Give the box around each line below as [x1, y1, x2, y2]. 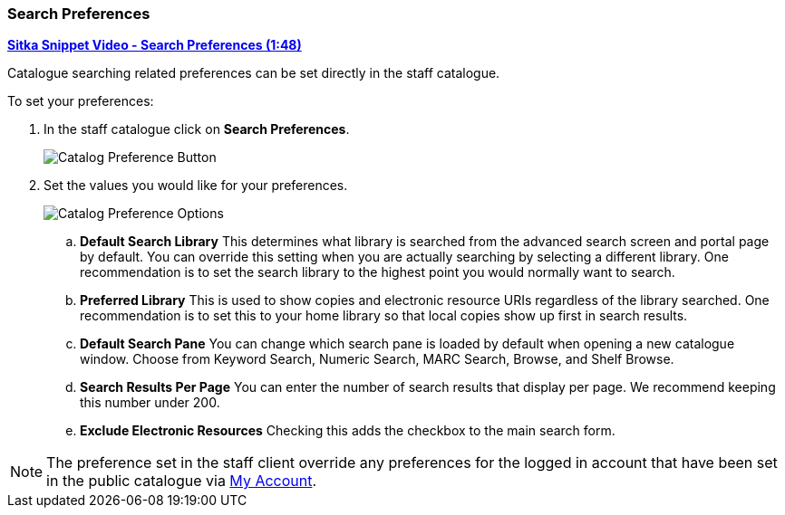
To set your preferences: [7, 93, 154, 110]
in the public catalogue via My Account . [46, 472, 317, 491]
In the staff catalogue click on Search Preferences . [44, 121, 350, 138]
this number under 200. [80, 395, 220, 411]
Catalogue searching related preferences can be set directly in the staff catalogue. [7, 65, 500, 81]
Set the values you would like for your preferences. [44, 177, 348, 194]
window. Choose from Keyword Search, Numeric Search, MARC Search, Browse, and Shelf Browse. [80, 351, 674, 367]
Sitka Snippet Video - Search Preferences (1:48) [7, 37, 302, 53]
